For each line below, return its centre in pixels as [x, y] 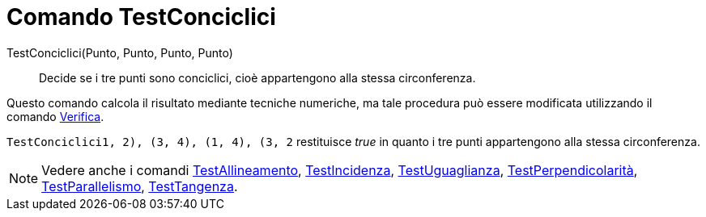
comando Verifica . [55, 116]
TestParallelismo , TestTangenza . [140, 186]
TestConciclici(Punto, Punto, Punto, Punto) [120, 52]
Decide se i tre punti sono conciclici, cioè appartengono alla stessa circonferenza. [257, 77]
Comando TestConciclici [141, 17]
